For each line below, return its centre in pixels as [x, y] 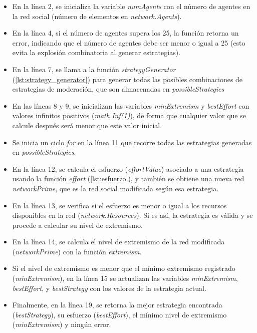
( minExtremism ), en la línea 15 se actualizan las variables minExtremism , [125, 278]
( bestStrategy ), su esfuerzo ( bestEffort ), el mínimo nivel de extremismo [119, 314]
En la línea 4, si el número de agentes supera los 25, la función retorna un [125, 33]
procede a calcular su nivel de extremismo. [77, 225]
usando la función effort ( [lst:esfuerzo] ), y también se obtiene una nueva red [128, 179]
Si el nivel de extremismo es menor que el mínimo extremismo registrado [124, 268]
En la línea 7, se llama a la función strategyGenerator [94, 69]
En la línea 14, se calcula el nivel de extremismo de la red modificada [118, 242]
